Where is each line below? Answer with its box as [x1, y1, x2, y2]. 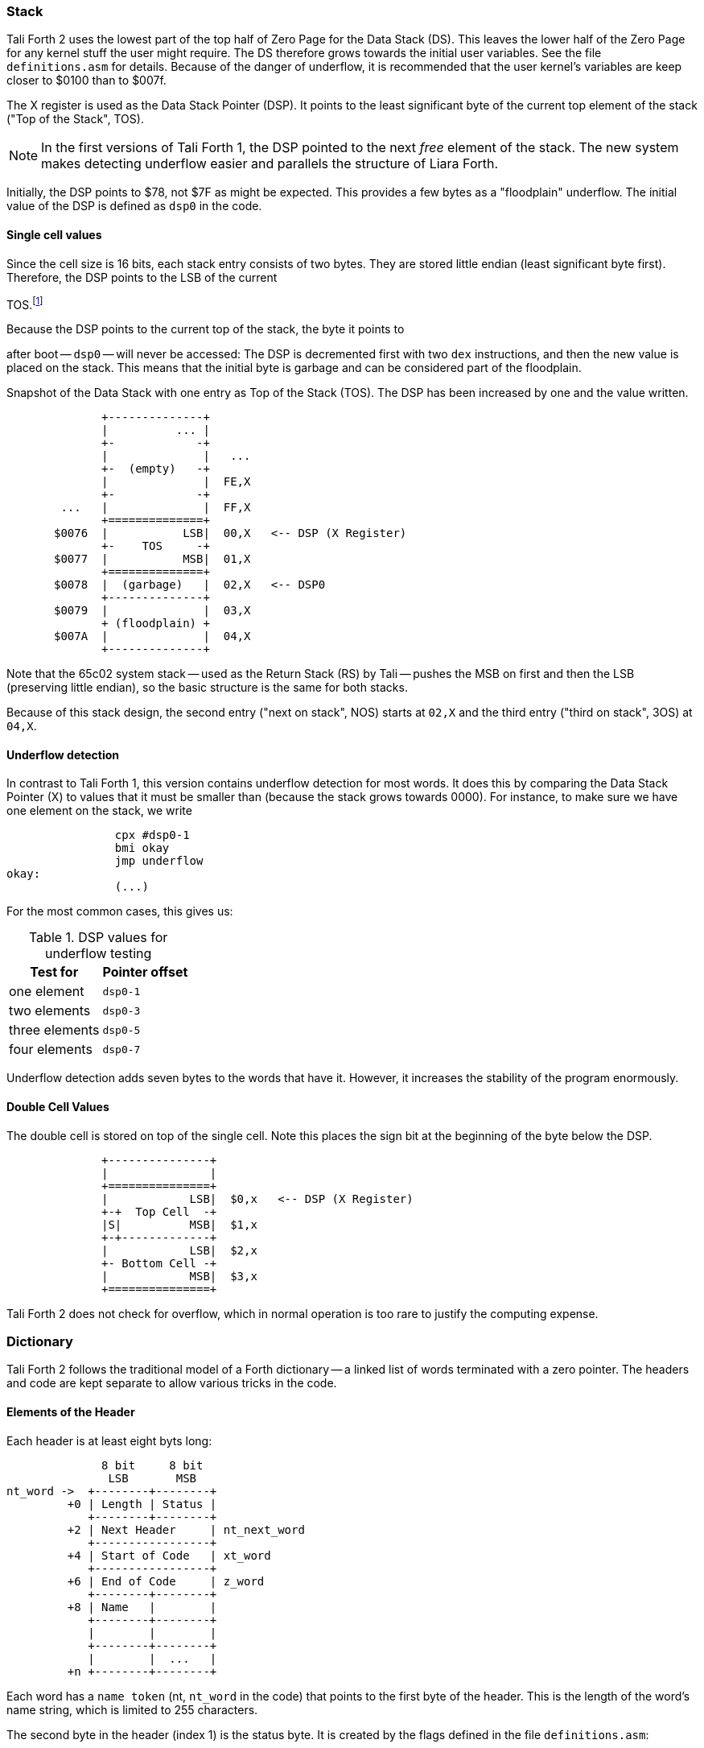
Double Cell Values [6, 1100, 109, 1114]
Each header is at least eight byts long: [6, 1433, 212, 1448]
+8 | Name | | [67, 1600, 217, 1614]
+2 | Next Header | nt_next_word [67, 1523, 305, 1536]
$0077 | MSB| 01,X [54, 552, 251, 566]
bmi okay [114, 841, 170, 855]
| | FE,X [101, 475, 251, 489]
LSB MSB [108, 1471, 197, 1485]
